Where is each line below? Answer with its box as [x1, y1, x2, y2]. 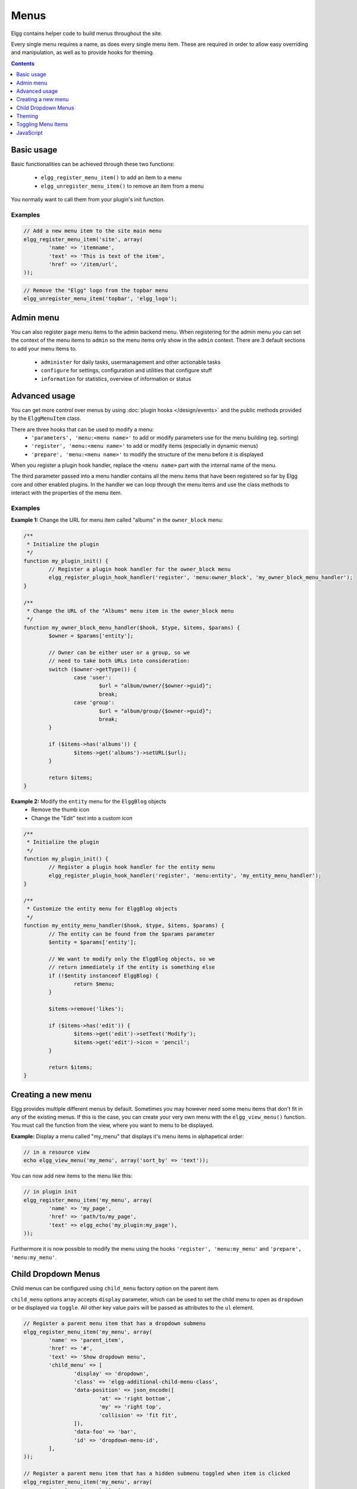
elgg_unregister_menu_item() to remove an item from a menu [40, 182, 204, 189]
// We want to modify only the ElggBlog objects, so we [48, 955, 215, 962]
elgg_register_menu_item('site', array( [23, 236, 143, 242]
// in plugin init [23, 1188, 77, 1195]
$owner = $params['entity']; [48, 633, 134, 640]
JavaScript [16, 129, 43, 136]
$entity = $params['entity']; [48, 939, 137, 945]
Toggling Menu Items [16, 121, 68, 128]
